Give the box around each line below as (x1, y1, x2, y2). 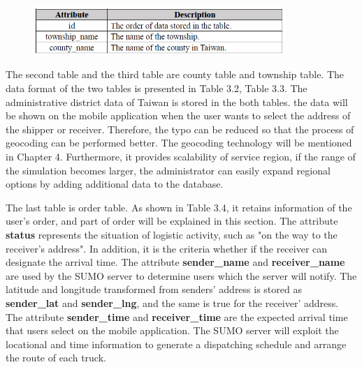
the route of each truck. (6, 350, 106, 365)
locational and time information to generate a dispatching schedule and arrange (6, 336, 347, 351)
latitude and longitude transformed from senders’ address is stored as (6, 282, 302, 297)
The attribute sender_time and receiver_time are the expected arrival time (6, 309, 348, 324)
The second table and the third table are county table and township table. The (6, 67, 345, 82)
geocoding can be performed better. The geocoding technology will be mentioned (6, 135, 352, 150)
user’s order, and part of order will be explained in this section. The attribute (6, 214, 338, 228)
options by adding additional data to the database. (6, 177, 224, 191)
